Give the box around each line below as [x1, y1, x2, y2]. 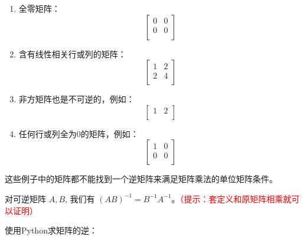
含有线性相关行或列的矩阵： [18, 47, 126, 60]
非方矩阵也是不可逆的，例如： [18, 93, 135, 105]
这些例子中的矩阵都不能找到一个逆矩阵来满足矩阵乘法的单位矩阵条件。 [5, 173, 277, 185]
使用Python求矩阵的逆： [5, 224, 97, 236]
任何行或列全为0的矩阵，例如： [18, 127, 139, 140]
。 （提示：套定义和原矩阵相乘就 [171, 192, 292, 205]
